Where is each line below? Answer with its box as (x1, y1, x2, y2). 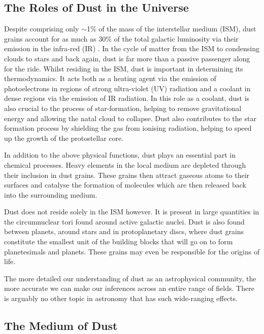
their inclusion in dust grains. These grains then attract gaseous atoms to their (4, 169, 250, 180)
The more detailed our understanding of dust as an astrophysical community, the (4, 273, 256, 283)
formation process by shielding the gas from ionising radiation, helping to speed (4, 123, 252, 133)
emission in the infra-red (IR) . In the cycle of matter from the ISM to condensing (4, 43, 260, 54)
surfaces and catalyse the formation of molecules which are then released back (4, 179, 246, 190)
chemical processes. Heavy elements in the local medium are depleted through (4, 159, 246, 170)
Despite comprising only (4, 23, 79, 34)
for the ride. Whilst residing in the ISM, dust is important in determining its (4, 63, 243, 73)
